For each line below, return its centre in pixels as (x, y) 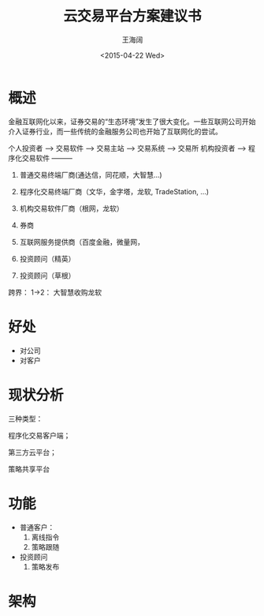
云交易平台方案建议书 (132, 16)
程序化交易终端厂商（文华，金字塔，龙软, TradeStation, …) (114, 191)
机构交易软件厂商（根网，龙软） (71, 208)
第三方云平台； (32, 452)
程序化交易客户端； (39, 435)
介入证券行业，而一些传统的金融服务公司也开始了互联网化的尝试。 (115, 131)
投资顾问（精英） (47, 258)
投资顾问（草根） (47, 275)
